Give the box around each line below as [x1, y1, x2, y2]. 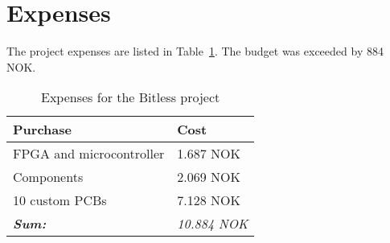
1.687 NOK [177, 144, 240, 163]
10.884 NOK [177, 214, 248, 233]
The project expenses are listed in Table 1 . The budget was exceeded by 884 [6, 43, 384, 60]
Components [13, 167, 84, 187]
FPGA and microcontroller [13, 144, 165, 163]
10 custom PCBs [13, 191, 107, 210]
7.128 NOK [177, 191, 240, 210]
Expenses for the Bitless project [41, 88, 220, 107]
